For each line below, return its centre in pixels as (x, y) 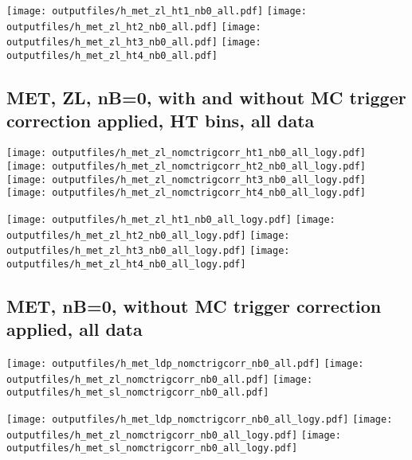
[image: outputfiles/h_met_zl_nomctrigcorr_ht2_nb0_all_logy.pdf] (186, 166)
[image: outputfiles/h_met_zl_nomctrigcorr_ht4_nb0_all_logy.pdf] (186, 193)
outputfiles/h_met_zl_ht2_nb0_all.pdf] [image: (134, 27)
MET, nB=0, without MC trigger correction (194, 305)
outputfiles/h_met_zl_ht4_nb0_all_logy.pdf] (126, 264)
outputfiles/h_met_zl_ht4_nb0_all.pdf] (112, 55)
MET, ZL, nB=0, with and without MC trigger (206, 97)
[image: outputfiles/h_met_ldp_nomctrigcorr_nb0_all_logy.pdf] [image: (200, 420)
